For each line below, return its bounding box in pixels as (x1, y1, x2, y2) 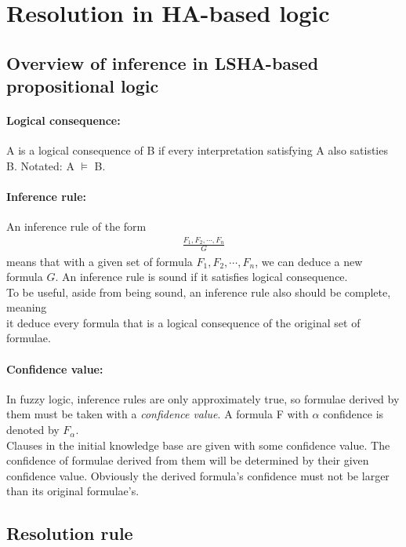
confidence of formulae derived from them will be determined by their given (6, 452, 369, 469)
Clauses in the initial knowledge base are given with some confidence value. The (6, 436, 390, 453)
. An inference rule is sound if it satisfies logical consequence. (55, 268, 348, 285)
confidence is (323, 406, 384, 422)
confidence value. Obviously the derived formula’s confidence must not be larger (6, 467, 390, 483)
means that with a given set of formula (6, 253, 193, 269)
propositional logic (6, 74, 159, 98)
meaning (6, 299, 47, 315)
